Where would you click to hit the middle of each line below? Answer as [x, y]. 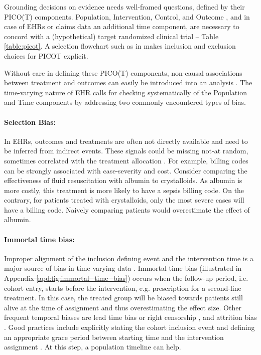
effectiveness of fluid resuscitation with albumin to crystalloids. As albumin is [123, 180]
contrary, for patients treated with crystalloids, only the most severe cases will [124, 200]
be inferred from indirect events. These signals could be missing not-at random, [126, 151]
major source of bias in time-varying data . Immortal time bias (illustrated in [123, 268]
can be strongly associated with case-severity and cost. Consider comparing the [126, 170]
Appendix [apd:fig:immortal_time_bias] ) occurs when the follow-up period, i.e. [126, 278]
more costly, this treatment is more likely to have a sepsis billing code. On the [124, 190]
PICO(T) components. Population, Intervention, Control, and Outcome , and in [127, 16]
